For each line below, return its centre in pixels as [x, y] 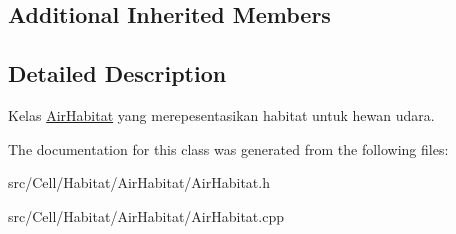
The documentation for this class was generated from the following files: [228, 148]
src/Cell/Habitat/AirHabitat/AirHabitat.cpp [146, 215]
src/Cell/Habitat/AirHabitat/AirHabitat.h [139, 182]
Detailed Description [117, 73]
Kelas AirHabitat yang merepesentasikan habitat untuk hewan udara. [221, 114]
